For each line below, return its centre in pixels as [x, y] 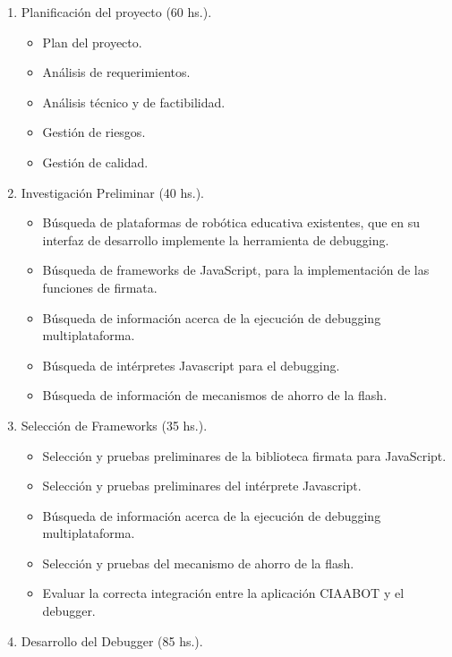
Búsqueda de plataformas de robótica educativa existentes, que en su [231, 222]
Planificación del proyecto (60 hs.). [116, 12]
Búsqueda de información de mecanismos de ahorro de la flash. [215, 395]
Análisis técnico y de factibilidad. [134, 102]
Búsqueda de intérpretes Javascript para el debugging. [191, 365]
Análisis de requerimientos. [116, 72]
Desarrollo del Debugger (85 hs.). [112, 640]
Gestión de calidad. [95, 162]
